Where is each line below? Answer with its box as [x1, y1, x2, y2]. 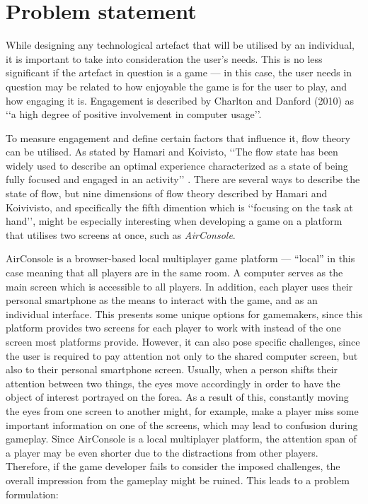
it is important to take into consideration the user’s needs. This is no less [6, 51, 323, 66]
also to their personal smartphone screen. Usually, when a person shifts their [6, 362, 338, 377]
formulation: [6, 486, 59, 501]
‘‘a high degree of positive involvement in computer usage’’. [6, 107, 262, 122]
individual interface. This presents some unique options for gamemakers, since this [6, 306, 362, 321]
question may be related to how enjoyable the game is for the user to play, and [6, 78, 347, 93]
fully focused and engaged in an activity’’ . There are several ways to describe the [6, 172, 360, 187]
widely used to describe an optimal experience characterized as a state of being [6, 158, 348, 172]
